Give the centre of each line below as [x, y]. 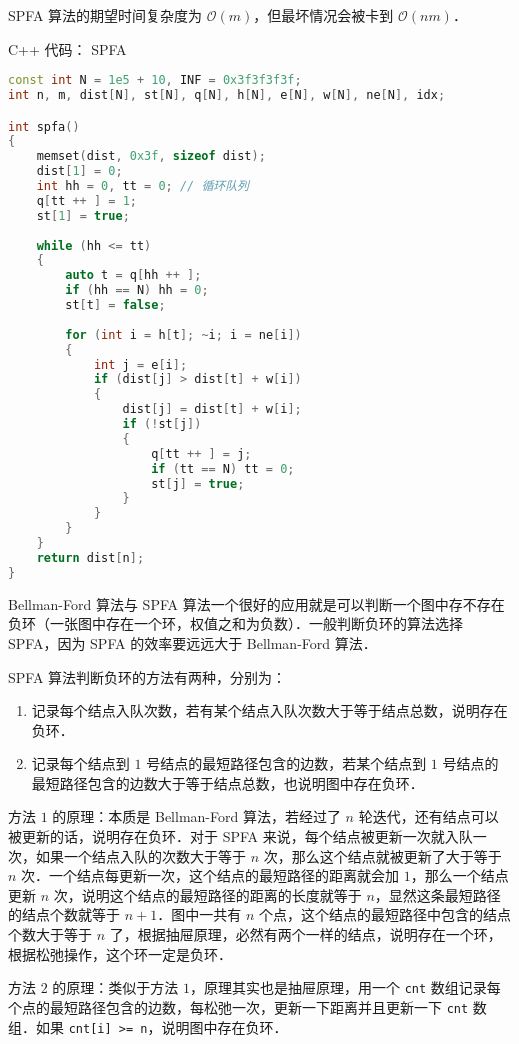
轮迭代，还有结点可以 [428, 816]
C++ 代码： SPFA [67, 48]
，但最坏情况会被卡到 [323, 15]
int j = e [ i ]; [140, 364]
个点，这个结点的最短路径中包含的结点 [384, 914]
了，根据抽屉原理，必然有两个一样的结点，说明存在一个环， [305, 934]
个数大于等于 [50, 934]
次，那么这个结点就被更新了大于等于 [382, 855]
